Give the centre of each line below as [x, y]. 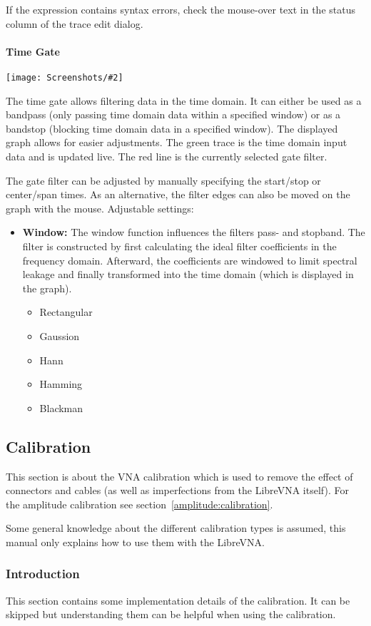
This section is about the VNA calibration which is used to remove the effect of [179, 476]
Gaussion [60, 335]
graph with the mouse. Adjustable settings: [100, 208]
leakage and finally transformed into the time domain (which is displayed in [188, 274]
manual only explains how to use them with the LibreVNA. [135, 542]
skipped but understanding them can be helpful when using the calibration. [171, 614]
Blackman [61, 407]
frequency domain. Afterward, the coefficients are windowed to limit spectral [190, 260]
